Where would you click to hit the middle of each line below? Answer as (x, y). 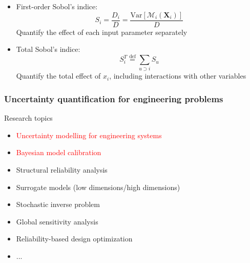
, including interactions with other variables (178, 76)
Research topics (28, 118)
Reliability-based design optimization (74, 239)
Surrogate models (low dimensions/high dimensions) (98, 187)
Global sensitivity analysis (57, 221)
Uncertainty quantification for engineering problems (114, 98)
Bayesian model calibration (59, 152)
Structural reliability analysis (62, 169)
